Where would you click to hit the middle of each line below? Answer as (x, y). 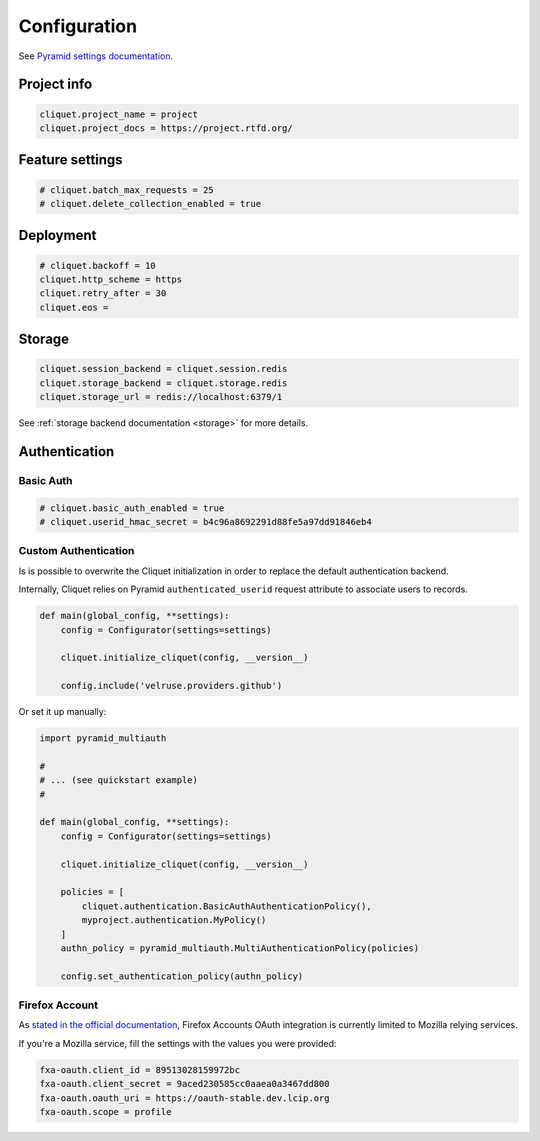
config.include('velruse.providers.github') (171, 686)
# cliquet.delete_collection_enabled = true (150, 203)
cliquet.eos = (74, 307)
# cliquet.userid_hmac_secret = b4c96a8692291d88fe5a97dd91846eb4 (205, 521)
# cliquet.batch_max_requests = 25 (126, 189)
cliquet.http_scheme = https (111, 279)
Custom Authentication (76, 551)
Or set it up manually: (62, 712)
